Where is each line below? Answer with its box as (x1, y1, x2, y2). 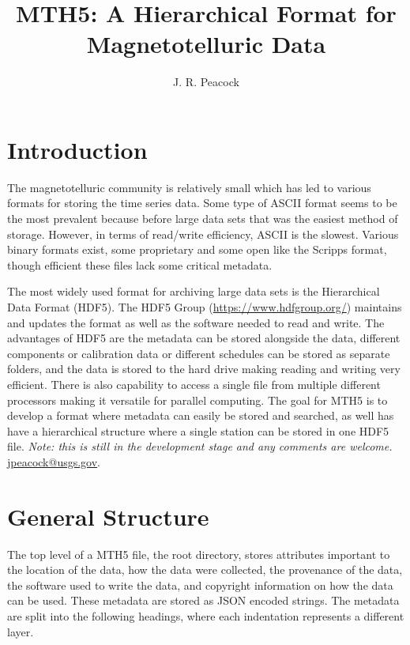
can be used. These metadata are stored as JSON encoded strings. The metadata (7, 592, 400, 609)
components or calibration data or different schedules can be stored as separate (7, 345, 390, 361)
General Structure (7, 500, 209, 532)
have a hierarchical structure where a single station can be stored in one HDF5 (7, 422, 389, 439)
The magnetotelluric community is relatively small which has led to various (7, 179, 371, 195)
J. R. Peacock (173, 74, 239, 90)
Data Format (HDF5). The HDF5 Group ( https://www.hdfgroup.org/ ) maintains (7, 299, 402, 315)
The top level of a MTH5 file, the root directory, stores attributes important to (7, 545, 390, 562)
